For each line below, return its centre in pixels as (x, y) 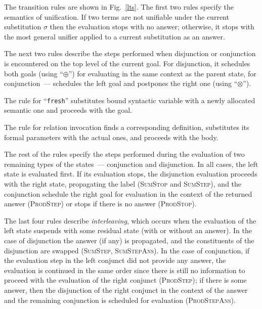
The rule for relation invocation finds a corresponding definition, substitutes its (127, 127)
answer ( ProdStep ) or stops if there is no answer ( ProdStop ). (100, 204)
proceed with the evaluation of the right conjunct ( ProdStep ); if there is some (125, 280)
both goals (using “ (34, 73)
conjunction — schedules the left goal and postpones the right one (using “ (121, 83)
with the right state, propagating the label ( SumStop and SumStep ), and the (123, 183)
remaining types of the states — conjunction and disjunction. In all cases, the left (131, 164)
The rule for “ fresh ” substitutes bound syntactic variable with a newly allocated (130, 100)
